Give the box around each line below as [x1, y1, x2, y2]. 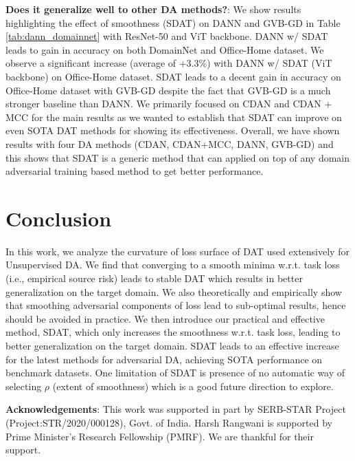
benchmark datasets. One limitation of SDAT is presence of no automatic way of [5, 365, 345, 380]
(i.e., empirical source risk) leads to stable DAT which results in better [5, 271, 303, 286]
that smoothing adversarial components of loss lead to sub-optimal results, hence [5, 298, 346, 312]
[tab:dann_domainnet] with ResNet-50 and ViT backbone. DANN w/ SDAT [5, 29, 328, 43]
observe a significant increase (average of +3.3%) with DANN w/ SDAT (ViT [5, 56, 332, 70]
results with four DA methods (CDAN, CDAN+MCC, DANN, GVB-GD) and [5, 136, 334, 151]
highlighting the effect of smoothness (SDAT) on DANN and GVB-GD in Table [5, 15, 341, 30]
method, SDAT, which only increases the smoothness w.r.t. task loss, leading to [5, 325, 341, 339]
